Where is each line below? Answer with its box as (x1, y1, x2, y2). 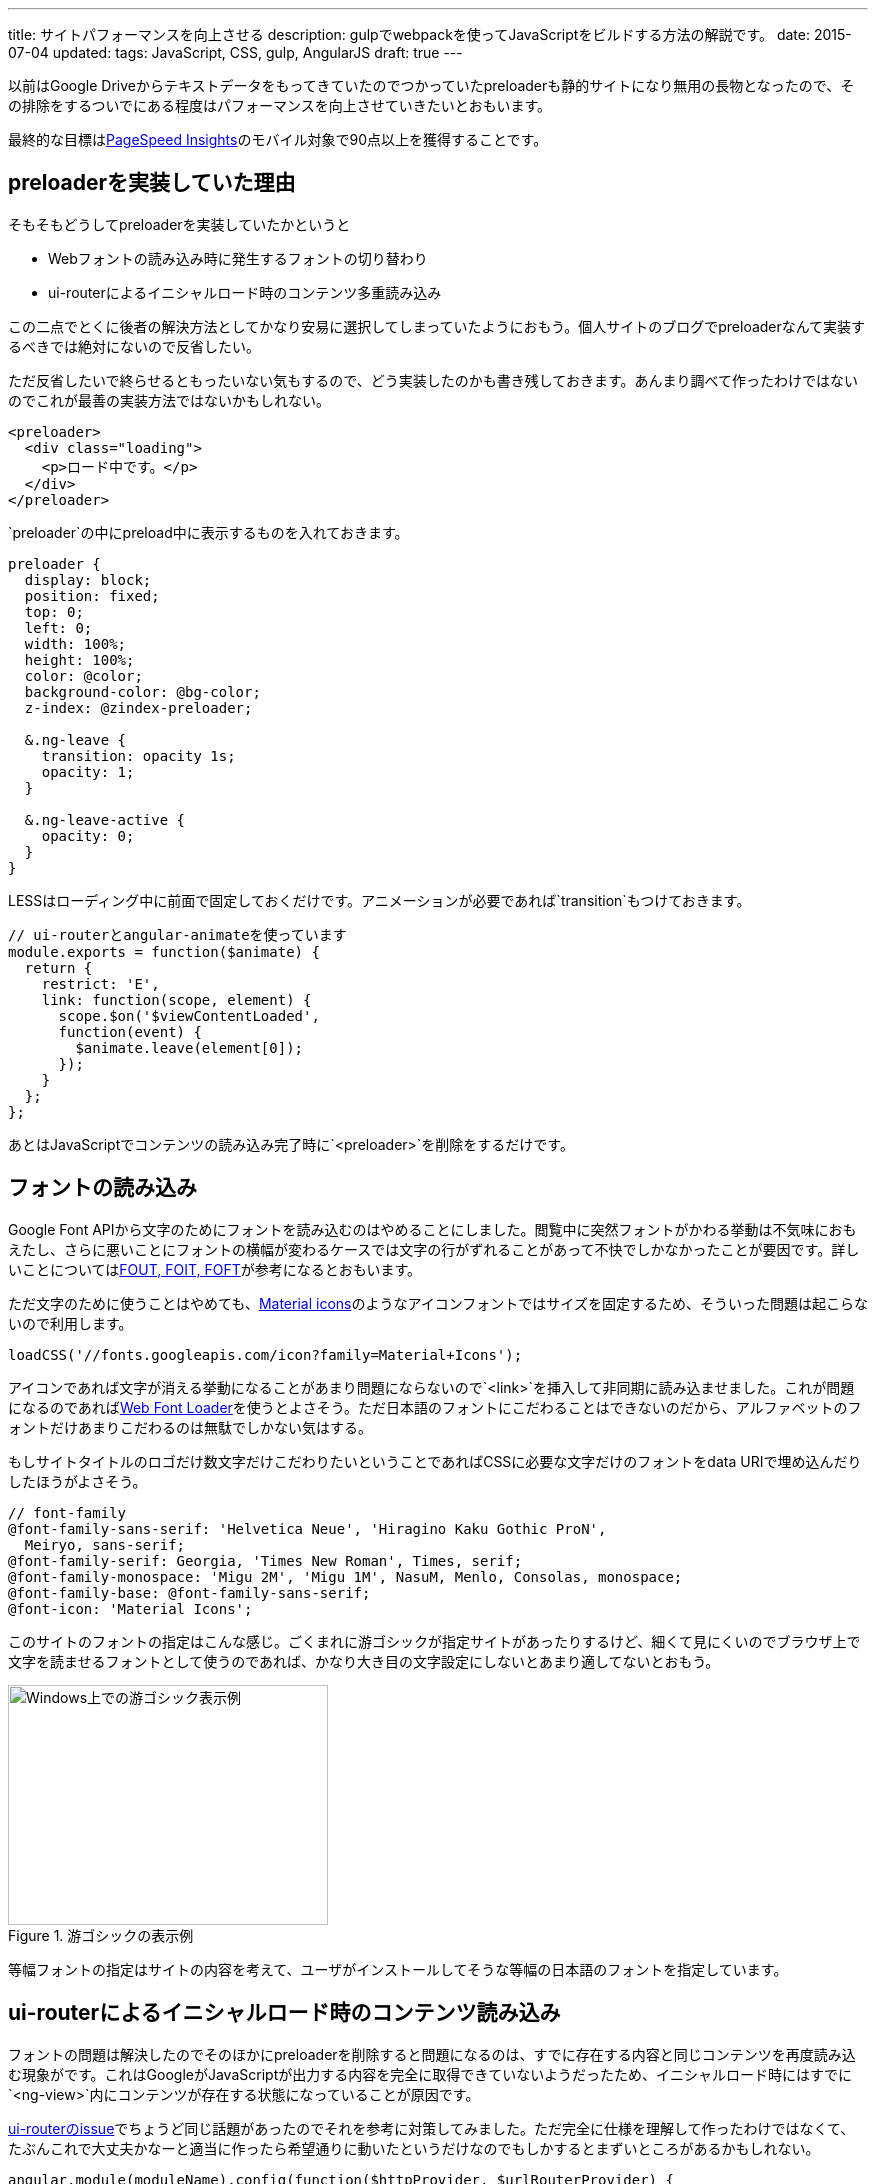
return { (24, 959, 93, 976)
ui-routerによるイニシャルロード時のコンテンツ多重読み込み (48, 283, 442, 301)
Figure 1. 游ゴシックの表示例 (8, 1926, 194, 1944)
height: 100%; (24, 651, 135, 668)
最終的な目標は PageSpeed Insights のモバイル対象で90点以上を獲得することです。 (8, 131, 548, 148)
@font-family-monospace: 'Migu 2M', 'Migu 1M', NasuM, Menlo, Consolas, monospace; (8, 1568, 683, 1585)
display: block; (24, 571, 152, 588)
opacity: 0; (41, 827, 135, 844)
